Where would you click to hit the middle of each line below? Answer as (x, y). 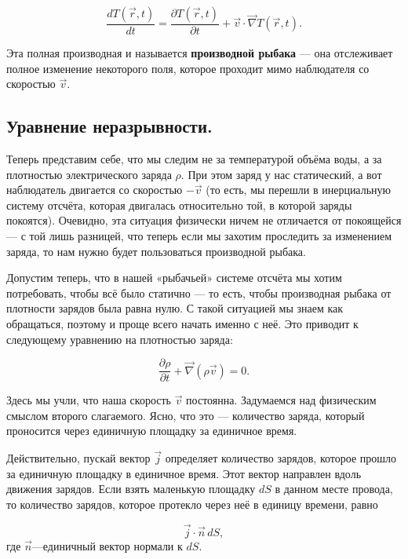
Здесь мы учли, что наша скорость (89, 400)
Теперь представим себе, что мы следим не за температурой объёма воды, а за (194, 159)
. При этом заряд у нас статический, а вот (281, 174)
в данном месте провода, (334, 489)
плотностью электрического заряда (89, 174)
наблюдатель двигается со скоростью (95, 190)
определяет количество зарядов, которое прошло (281, 458)
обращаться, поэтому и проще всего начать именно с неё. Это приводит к (182, 323)
